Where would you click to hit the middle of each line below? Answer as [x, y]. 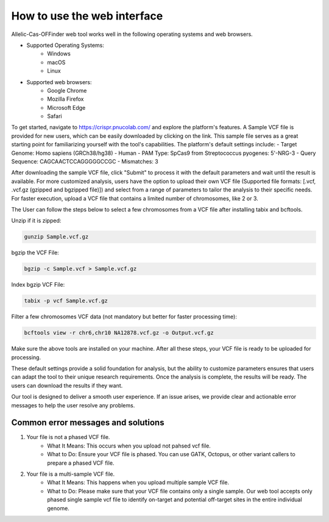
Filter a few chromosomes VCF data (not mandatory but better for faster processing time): [124, 316]
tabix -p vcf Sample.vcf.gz [66, 301]
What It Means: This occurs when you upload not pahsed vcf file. [129, 446]
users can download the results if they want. [67, 385]
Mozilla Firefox [65, 99]
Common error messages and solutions [88, 423]
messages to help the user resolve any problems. [73, 405]
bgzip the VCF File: [35, 252]
